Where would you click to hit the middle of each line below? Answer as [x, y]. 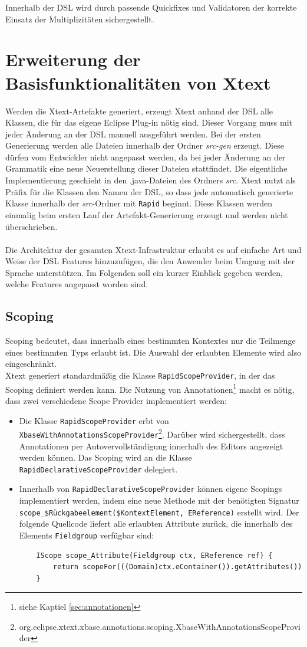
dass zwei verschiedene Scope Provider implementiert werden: [116, 400]
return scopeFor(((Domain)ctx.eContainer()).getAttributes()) [178, 567]
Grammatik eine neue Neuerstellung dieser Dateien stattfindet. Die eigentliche [146, 168]
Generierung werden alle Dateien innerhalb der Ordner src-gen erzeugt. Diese [145, 145]
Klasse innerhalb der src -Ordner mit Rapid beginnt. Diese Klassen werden [139, 203]
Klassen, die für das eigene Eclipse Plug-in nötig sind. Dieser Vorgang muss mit [149, 122]
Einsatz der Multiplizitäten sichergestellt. [80, 19]
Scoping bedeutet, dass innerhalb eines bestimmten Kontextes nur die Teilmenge [151, 341]
